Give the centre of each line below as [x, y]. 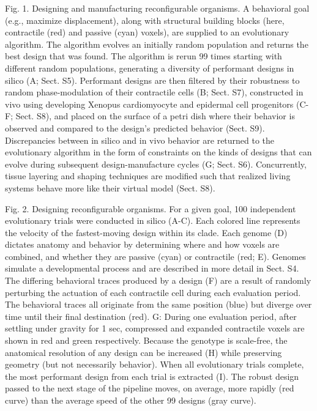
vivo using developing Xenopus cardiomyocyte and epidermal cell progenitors [149, 104]
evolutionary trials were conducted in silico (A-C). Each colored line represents [153, 220]
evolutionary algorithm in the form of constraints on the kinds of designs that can [158, 152]
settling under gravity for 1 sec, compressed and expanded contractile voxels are [155, 328]
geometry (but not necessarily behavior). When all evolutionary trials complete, [155, 364]
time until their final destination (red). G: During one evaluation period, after [151, 316]
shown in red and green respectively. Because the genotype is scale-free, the [146, 340]
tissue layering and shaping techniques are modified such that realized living [148, 176]
